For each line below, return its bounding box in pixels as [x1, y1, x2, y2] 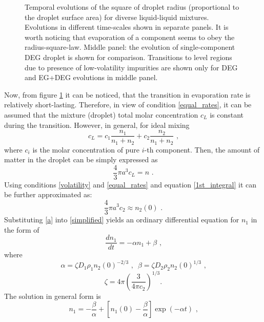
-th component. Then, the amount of [144, 144, 260, 155]
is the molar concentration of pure [32, 144, 140, 155]
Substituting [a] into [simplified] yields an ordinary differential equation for [4, 214, 239, 225]
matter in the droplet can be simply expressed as [4, 154, 158, 165]
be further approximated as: [4, 189, 92, 200]
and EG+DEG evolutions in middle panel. [25, 72, 158, 83]
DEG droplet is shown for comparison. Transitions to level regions [25, 51, 232, 62]
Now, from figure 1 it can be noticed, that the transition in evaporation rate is [4, 89, 251, 100]
